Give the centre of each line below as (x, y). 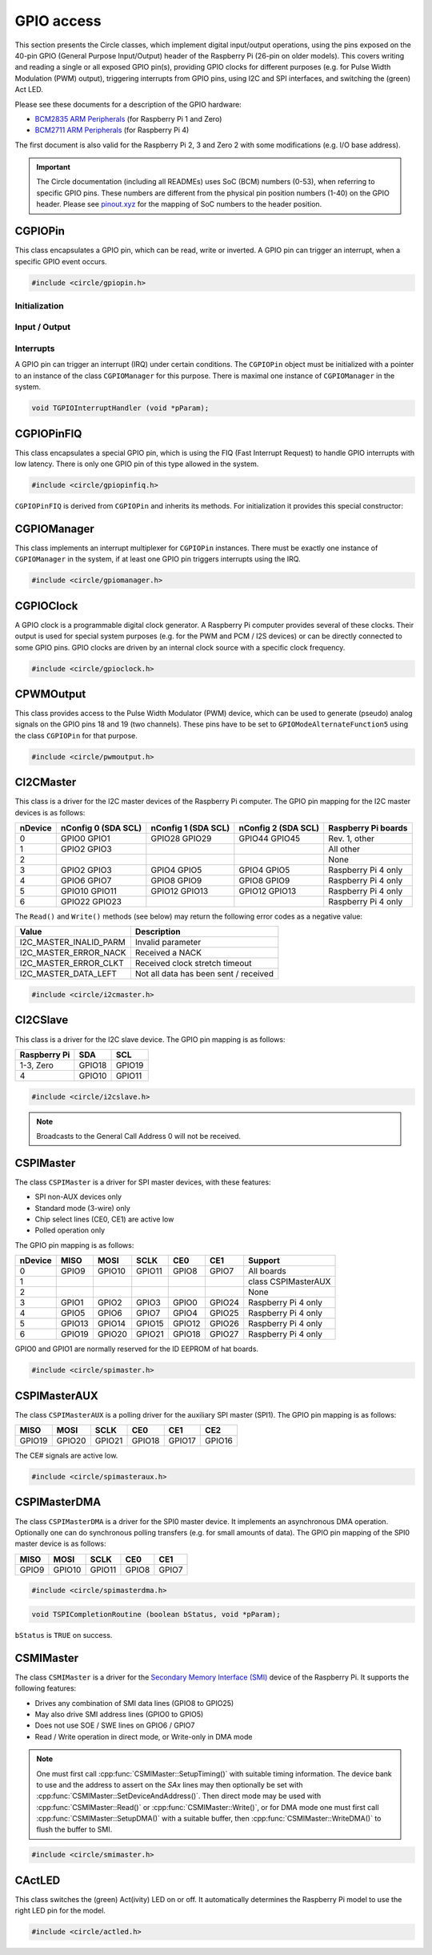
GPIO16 (219, 1441)
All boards (268, 1271)
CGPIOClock (46, 606)
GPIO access (58, 21)
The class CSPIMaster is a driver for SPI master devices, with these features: (143, 1182)
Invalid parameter (168, 943)
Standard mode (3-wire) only (83, 1208)
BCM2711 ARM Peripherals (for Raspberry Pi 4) (112, 130)
